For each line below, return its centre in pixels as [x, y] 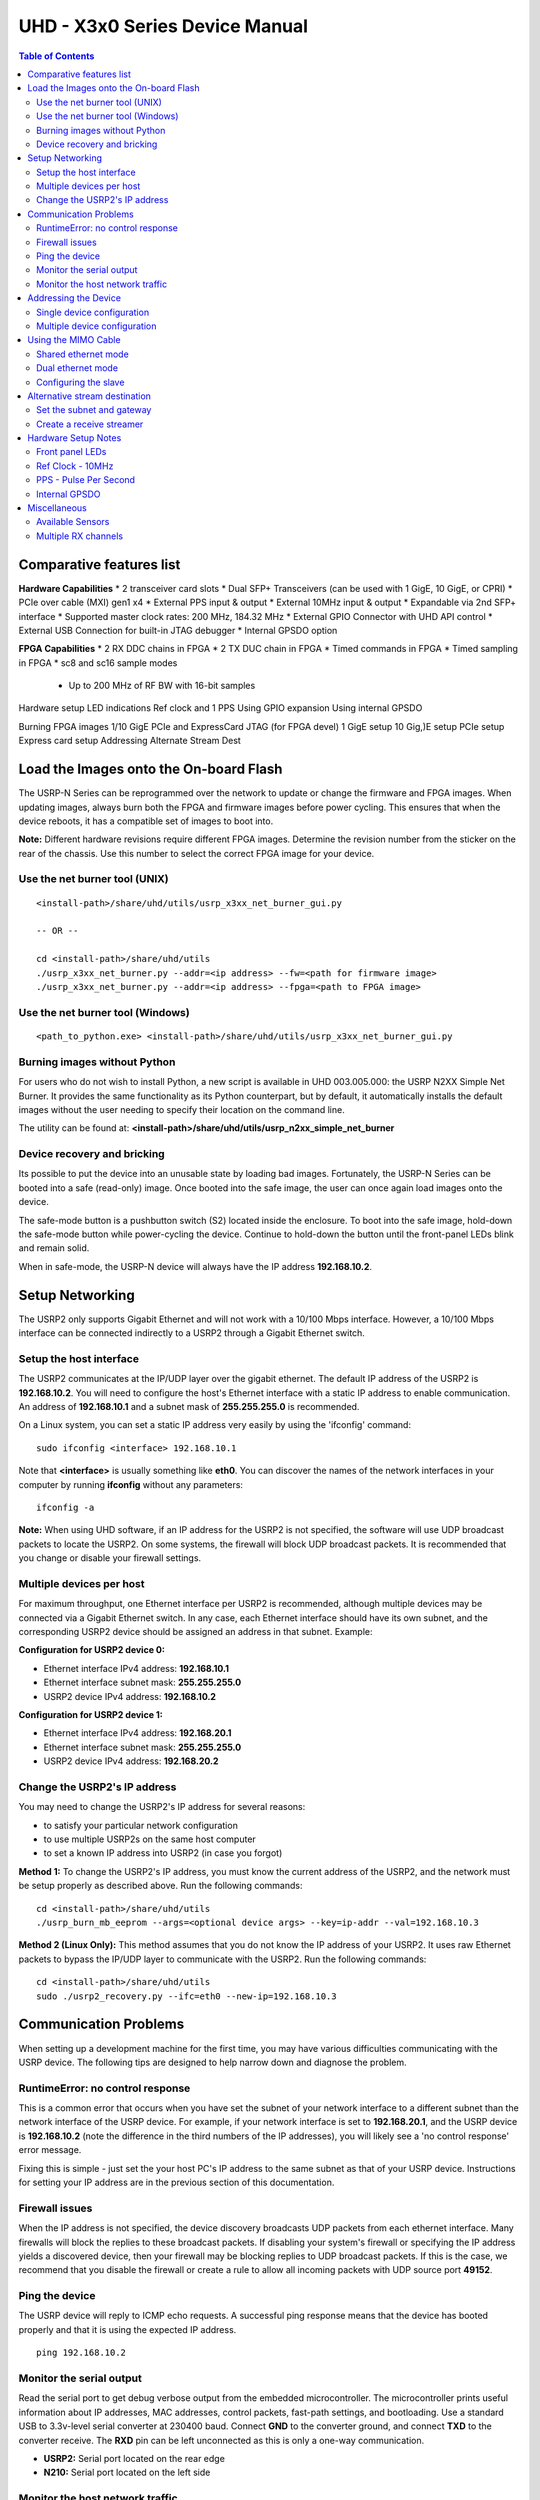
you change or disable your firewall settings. [110, 1558]
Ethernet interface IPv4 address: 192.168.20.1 [137, 1733]
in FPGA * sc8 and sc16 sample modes [98, 662]
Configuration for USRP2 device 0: [91, 1650]
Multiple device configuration [96, 326]
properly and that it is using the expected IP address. [127, 2329]
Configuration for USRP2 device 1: [91, 1714]
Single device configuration [93, 312]
